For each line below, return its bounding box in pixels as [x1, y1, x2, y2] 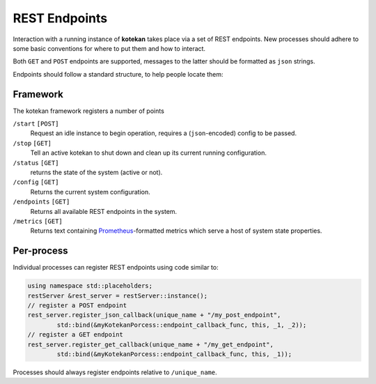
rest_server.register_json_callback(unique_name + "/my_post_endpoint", [27, 311, 281, 319]
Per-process [13, 245, 69, 257]
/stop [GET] [13, 139, 52, 147]
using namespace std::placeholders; [27, 282, 153, 290]
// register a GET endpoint [27, 331, 123, 339]
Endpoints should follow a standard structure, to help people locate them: [13, 70, 224, 78]
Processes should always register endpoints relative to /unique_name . [13, 368, 217, 376]
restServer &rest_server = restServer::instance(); [27, 291, 208, 300]
